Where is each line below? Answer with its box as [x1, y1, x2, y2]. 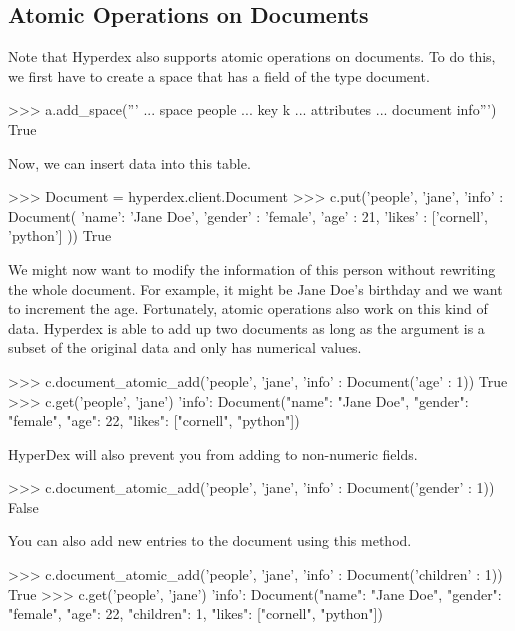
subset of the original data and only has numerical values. [8, 337, 362, 358]
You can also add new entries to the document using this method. [8, 530, 412, 551]
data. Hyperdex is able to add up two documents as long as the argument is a [8, 317, 485, 338]
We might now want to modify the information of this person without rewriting [8, 258, 496, 279]
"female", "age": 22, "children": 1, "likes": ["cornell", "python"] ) [8, 603, 383, 624]
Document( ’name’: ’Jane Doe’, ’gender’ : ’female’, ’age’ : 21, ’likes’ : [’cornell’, [8, 205, 488, 226]
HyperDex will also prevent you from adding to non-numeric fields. [8, 443, 418, 464]
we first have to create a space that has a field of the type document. [8, 65, 430, 86]
